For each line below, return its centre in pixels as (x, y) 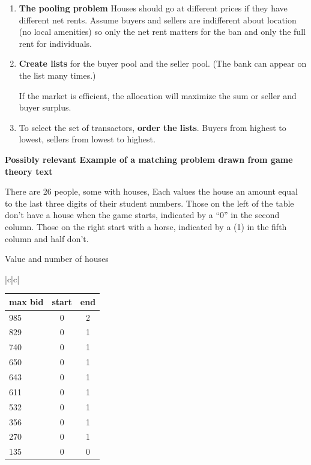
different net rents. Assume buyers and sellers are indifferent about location (158, 20)
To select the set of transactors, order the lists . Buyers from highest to (152, 127)
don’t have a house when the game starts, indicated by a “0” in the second (142, 215)
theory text (29, 171)
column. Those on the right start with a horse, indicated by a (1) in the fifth (146, 226)
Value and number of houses (57, 259)
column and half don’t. (47, 238)
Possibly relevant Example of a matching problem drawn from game (149, 159)
